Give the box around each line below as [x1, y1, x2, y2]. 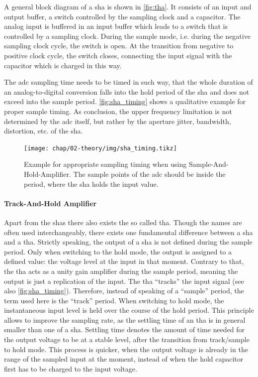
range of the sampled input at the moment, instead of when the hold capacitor [4, 354, 244, 364]
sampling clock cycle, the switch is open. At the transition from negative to [4, 40, 234, 51]
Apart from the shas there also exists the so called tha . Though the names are [4, 217, 242, 227]
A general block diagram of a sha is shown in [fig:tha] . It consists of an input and [4, 1, 252, 11]
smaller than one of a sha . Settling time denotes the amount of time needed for [4, 324, 245, 335]
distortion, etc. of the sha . [4, 126, 83, 136]
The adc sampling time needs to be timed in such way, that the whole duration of [4, 77, 253, 87]
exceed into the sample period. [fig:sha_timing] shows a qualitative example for [4, 96, 246, 107]
